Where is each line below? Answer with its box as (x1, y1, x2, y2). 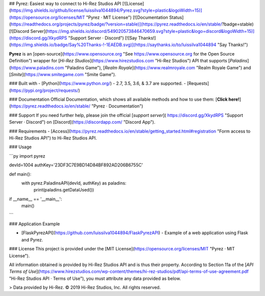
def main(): (9, 171, 31, 177)
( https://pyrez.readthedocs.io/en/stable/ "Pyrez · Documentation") (9, 103, 143, 109)
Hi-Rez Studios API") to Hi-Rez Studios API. (9, 135, 97, 141)
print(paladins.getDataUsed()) (33, 187, 94, 193)
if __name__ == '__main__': (9, 196, 62, 202)
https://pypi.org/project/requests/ (10, 87, 79, 93)
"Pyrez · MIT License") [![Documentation (86, 14, 168, 20)
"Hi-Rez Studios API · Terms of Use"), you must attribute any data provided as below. (9, 275, 181, 281)
